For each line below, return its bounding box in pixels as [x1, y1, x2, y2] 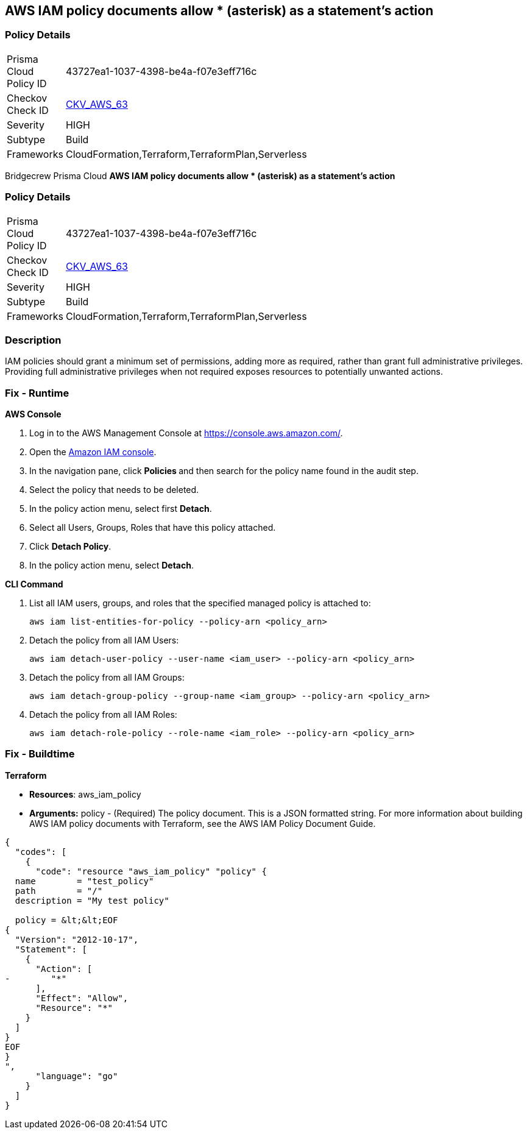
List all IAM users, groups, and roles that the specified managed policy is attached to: [29, 598, 371, 609]
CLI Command [5, 579, 63, 590]
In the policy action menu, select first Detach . [29, 503, 212, 514]
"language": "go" [35, 1071, 118, 1081]
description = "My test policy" [15, 895, 169, 905]
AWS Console [5, 409, 62, 420]
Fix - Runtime [5, 386, 69, 399]
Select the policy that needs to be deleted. [29, 484, 199, 495]
